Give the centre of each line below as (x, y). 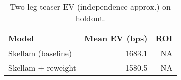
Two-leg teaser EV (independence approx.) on (90, 7)
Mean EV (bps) (116, 38)
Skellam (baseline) (40, 53)
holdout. (90, 18)
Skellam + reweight (42, 68)
